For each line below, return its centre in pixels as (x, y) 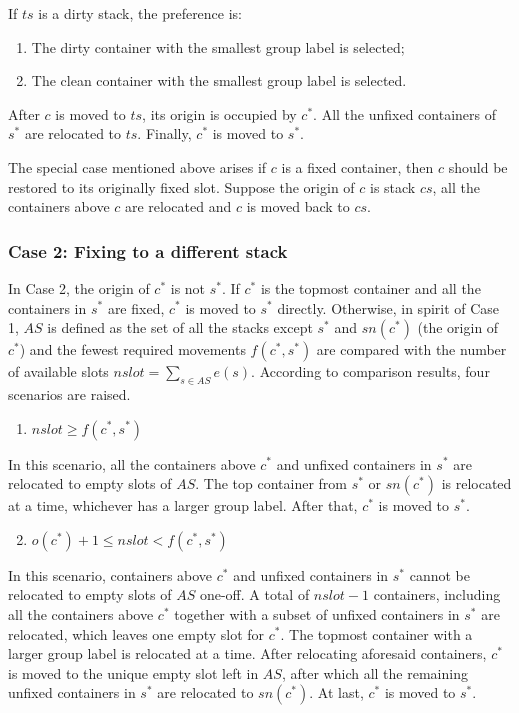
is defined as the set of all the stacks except (180, 327)
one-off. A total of (254, 594)
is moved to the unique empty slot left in (133, 672)
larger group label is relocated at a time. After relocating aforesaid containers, (247, 653)
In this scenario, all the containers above (132, 463)
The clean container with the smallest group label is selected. (219, 80)
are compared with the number (411, 349)
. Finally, (164, 133)
